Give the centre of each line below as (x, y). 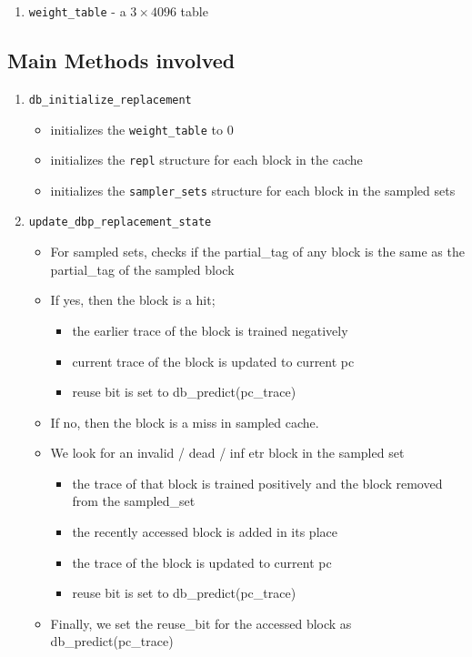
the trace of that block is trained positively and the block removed (257, 483)
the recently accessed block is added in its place (205, 532)
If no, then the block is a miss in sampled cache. (185, 422)
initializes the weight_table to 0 (142, 129)
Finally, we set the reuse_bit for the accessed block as (201, 623)
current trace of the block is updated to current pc (213, 361)
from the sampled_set (134, 501)
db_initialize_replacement (110, 100)
